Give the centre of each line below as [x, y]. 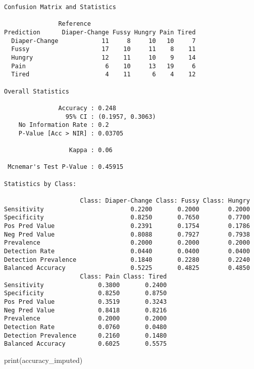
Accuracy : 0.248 [87, 108]
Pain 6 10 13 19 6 [104, 66]
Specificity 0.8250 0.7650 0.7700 [127, 218]
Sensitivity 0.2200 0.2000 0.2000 [127, 209]
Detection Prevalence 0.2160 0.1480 [86, 335]
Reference [74, 24]
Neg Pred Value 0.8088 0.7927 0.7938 [127, 234]
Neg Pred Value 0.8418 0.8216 [86, 310]
